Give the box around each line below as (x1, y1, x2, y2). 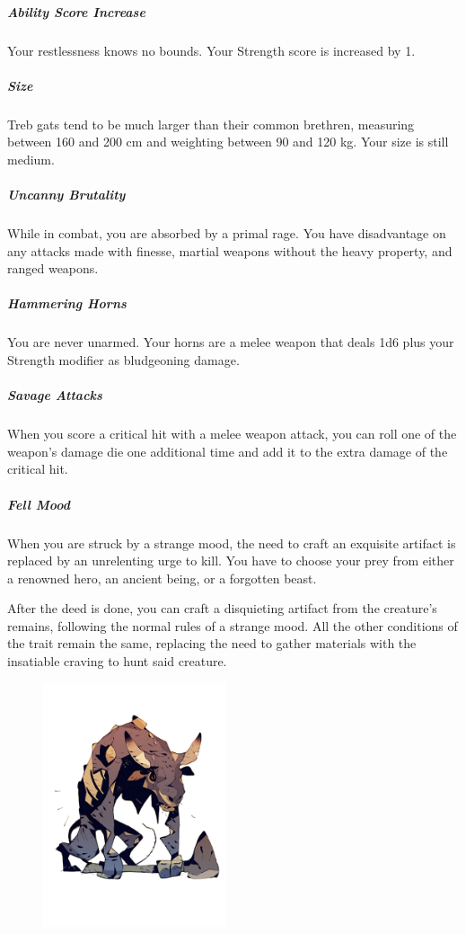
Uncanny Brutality (7, 185, 126, 204)
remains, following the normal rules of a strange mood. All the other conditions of (7, 616, 458, 635)
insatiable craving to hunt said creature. (7, 652, 227, 671)
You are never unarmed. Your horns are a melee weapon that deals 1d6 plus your (7, 333, 454, 351)
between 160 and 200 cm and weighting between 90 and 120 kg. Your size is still (7, 132, 449, 151)
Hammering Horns (7, 294, 127, 313)
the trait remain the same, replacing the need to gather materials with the (7, 634, 417, 653)
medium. (7, 149, 55, 168)
